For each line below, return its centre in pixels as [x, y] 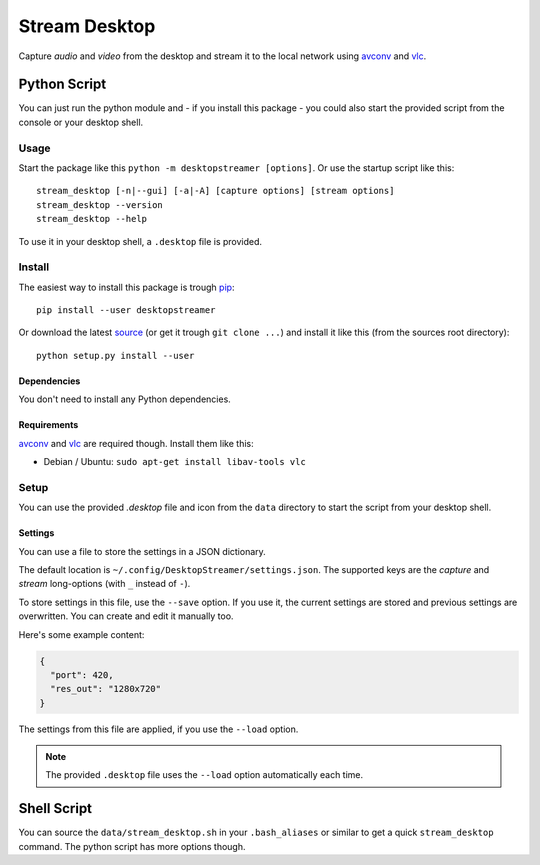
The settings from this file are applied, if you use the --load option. [158, 729]
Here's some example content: [81, 634]
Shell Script [55, 808]
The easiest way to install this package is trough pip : [126, 287]
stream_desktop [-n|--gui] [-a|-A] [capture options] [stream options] [215, 191]
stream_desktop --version [100, 204]
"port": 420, [82, 674]
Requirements [48, 425]
